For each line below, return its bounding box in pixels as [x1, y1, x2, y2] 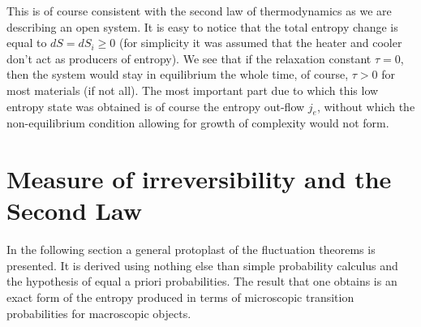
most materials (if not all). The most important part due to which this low [6, 81, 379, 98]
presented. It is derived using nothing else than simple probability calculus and [6, 256, 398, 273]
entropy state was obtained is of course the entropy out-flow [6, 97, 305, 114]
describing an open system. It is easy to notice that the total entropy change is [6, 18, 398, 35]
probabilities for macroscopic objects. [6, 304, 191, 321]
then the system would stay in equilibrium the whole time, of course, [6, 66, 349, 83]
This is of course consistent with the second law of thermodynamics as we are [6, 2, 392, 19]
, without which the [316, 97, 415, 114]
